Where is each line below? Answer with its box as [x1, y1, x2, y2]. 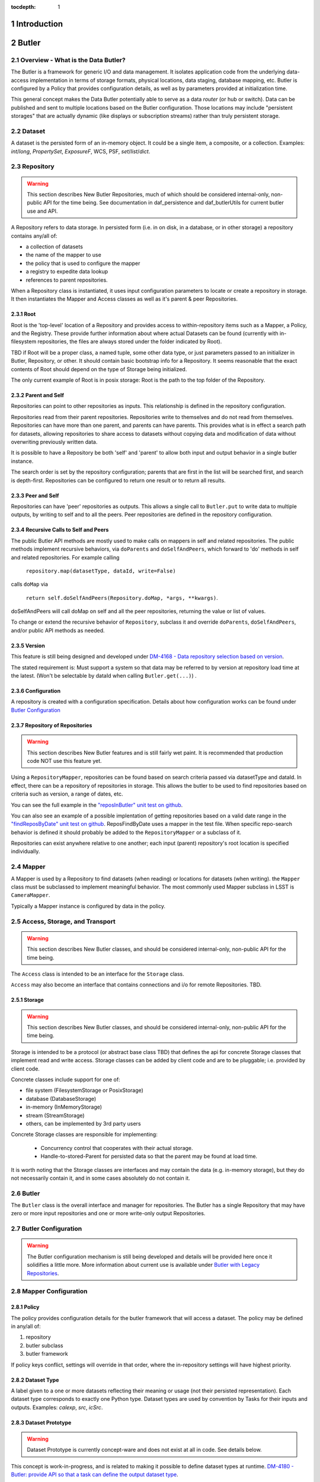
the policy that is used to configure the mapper [25, 260, 140, 267]
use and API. [27, 207, 58, 215]
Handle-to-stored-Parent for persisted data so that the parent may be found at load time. [40, 1153, 258, 1160]
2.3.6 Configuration [11, 688, 61, 695]
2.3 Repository [11, 162, 55, 171]
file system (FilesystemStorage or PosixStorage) [25, 1087, 143, 1094]
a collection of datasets [25, 243, 83, 250]
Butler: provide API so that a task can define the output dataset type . [11, 1471, 179, 1478]
